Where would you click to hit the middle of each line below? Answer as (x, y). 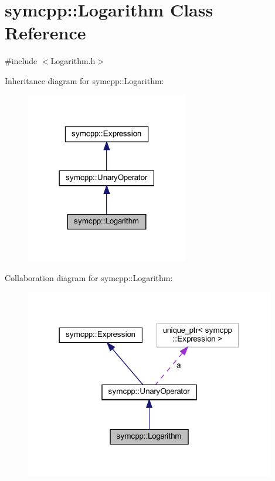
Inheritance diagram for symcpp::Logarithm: (84, 80)
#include (21, 61)
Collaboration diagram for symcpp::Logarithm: (89, 277)
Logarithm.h (73, 61)
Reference (45, 33)
